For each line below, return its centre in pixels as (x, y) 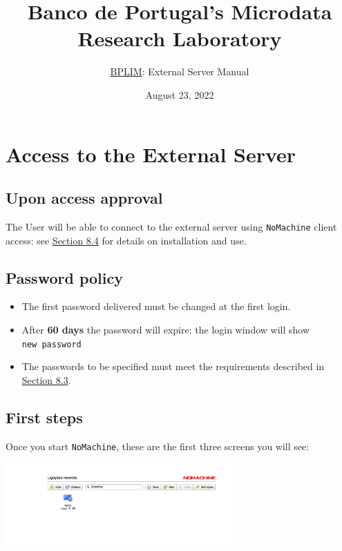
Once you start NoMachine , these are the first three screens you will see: (158, 446)
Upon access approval (84, 198)
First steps (44, 417)
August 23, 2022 (180, 94)
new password (51, 344)
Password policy (64, 277)
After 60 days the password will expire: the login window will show (166, 329)
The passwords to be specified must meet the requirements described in (173, 366)
